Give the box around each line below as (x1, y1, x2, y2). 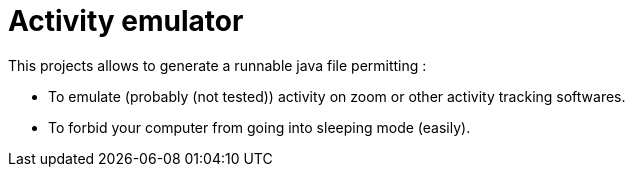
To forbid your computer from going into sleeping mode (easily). (48, 118, 471, 136)
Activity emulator (8, 4, 244, 38)
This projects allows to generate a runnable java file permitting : (8, 56, 427, 74)
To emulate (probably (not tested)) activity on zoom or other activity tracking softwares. (48, 87, 626, 105)
